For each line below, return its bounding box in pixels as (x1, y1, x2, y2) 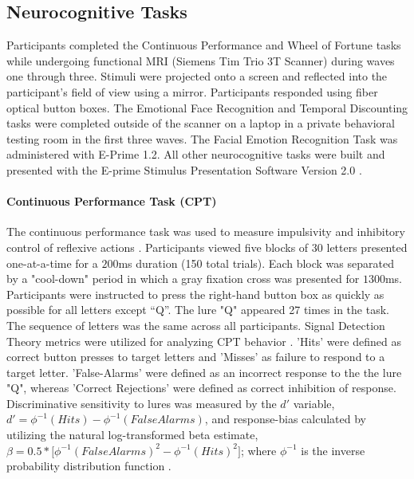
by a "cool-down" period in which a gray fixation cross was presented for (6, 270, 360, 287)
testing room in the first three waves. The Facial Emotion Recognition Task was (6, 130, 398, 147)
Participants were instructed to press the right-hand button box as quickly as (6, 285, 384, 302)
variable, (293, 395, 335, 411)
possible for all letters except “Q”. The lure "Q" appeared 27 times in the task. (6, 301, 389, 318)
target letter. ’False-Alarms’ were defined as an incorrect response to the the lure (6, 363, 402, 380)
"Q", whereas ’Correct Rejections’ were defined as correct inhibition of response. (6, 379, 396, 396)
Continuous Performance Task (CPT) (6, 193, 217, 210)
